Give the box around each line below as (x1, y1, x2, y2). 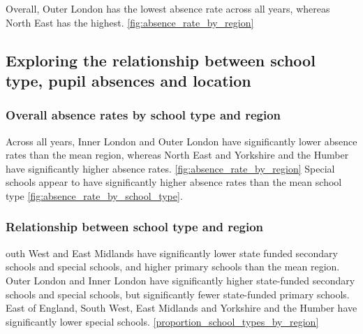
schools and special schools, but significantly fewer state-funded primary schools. (6, 286, 350, 301)
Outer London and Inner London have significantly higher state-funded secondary (6, 273, 355, 287)
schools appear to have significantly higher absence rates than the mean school (6, 175, 342, 189)
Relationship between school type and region (6, 218, 264, 235)
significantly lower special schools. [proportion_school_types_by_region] (6, 314, 319, 328)
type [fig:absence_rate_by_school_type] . (6, 188, 183, 203)
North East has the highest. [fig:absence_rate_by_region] (6, 15, 254, 29)
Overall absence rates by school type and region (6, 106, 281, 124)
